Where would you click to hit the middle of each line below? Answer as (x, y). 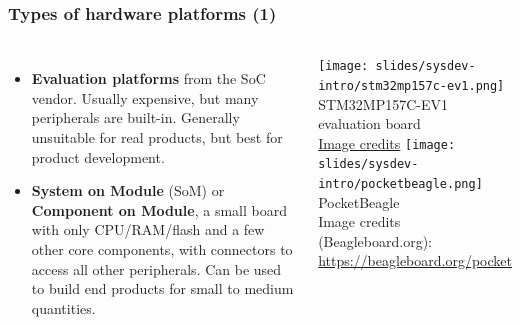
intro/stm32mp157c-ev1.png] (411, 85)
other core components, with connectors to (162, 248)
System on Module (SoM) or (128, 190)
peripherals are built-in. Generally (135, 117)
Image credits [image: (387, 142)
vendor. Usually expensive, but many (145, 97)
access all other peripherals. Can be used (156, 268)
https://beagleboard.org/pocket (415, 260)
